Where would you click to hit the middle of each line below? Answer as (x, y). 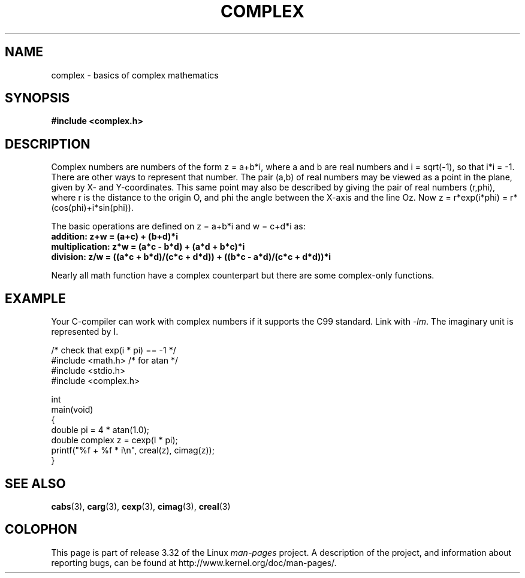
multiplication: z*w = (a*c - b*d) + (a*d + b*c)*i (148, 247)
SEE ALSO (35, 483)
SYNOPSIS (37, 98)
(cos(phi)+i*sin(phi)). (92, 208)
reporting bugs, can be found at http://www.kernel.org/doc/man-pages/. (194, 562)
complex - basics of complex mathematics (135, 75)
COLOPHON (41, 529)
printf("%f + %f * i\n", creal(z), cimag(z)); (133, 450)
